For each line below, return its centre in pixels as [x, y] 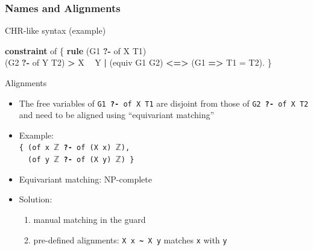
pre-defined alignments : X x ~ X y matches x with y [130, 239]
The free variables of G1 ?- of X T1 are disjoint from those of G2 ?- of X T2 [164, 103]
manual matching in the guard [90, 219]
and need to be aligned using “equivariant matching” [117, 115]
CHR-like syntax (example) [55, 30]
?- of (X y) [87, 160]
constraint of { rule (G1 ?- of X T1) [76, 50]
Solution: [36, 199]
